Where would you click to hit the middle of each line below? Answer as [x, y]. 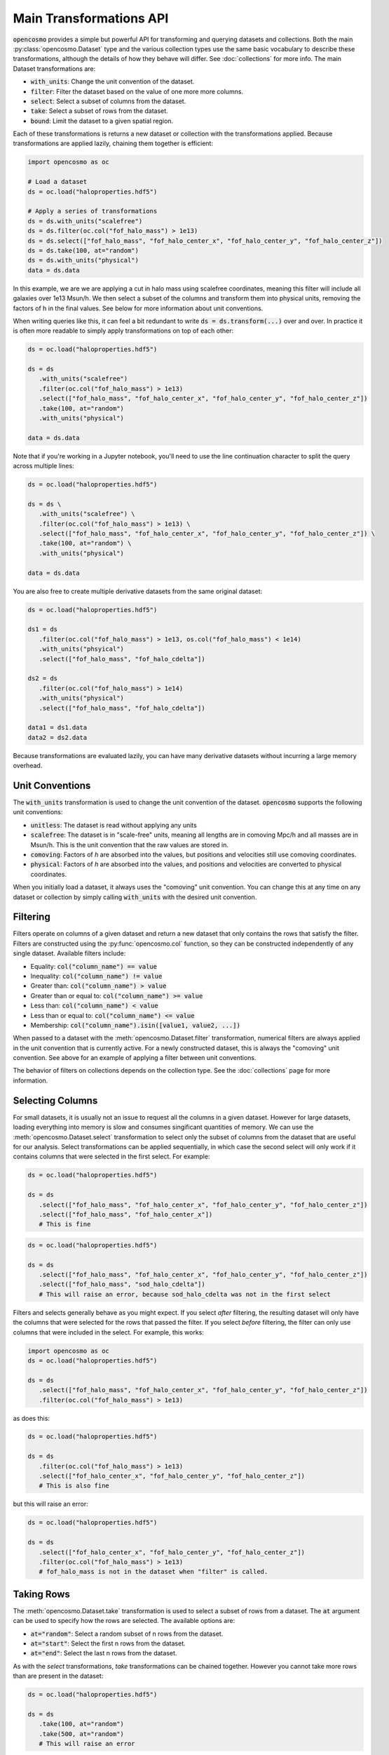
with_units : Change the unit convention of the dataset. [112, 81]
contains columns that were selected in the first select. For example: [111, 1157]
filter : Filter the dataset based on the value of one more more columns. [137, 91]
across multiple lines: [43, 466]
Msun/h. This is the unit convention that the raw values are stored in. [130, 845]
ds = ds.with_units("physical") [83, 260]
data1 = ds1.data [57, 728]
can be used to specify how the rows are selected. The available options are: [124, 1621]
